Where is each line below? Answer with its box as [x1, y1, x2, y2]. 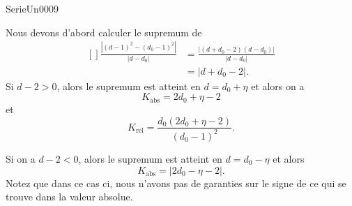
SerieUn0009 [6, 1, 59, 15]
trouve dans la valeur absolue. [6, 189, 133, 204]
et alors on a [251, 78, 305, 93]
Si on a [6, 151, 36, 165]
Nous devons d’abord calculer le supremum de [6, 24, 202, 39]
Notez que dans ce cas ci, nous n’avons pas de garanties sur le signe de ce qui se [6, 175, 346, 190]
